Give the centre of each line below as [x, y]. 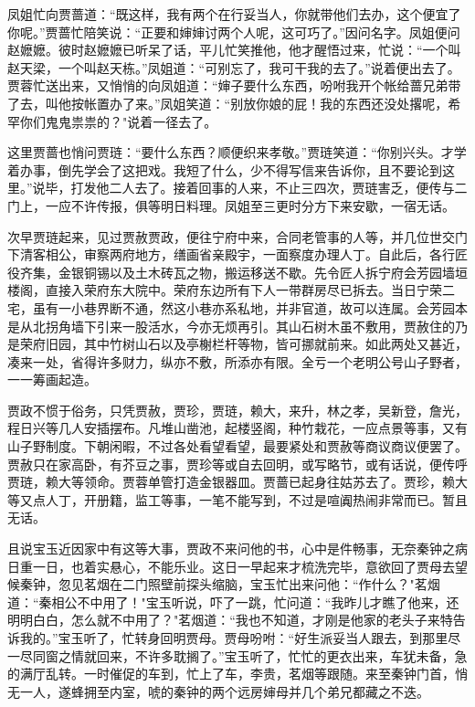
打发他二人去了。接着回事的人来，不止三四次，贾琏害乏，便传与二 [269, 188]
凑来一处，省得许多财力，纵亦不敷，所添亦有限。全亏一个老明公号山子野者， [237, 361]
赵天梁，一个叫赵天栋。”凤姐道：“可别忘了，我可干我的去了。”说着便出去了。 [234, 67]
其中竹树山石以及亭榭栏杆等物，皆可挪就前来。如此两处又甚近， [275, 344]
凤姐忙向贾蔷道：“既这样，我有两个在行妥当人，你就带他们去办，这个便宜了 [234, 14]
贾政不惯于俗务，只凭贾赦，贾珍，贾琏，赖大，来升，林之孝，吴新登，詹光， [237, 410]
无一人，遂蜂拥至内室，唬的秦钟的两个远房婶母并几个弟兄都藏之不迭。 [218, 691]
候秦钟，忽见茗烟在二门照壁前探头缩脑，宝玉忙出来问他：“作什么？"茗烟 [224, 584]
